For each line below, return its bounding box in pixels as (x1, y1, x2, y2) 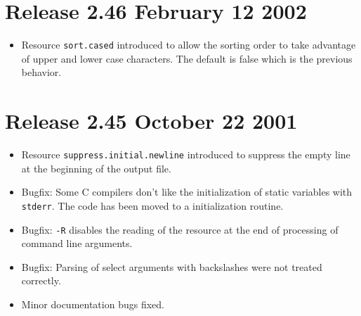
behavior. (21, 65, 62, 80)
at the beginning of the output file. (21, 160, 171, 175)
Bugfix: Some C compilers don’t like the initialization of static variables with (21, 184, 353, 199)
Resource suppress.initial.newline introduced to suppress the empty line (21, 147, 350, 162)
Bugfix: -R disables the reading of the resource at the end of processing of (21, 222, 339, 236)
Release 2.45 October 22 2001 (5, 106, 298, 135)
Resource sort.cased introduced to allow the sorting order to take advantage (21, 37, 356, 52)
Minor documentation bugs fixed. (21, 297, 164, 312)
